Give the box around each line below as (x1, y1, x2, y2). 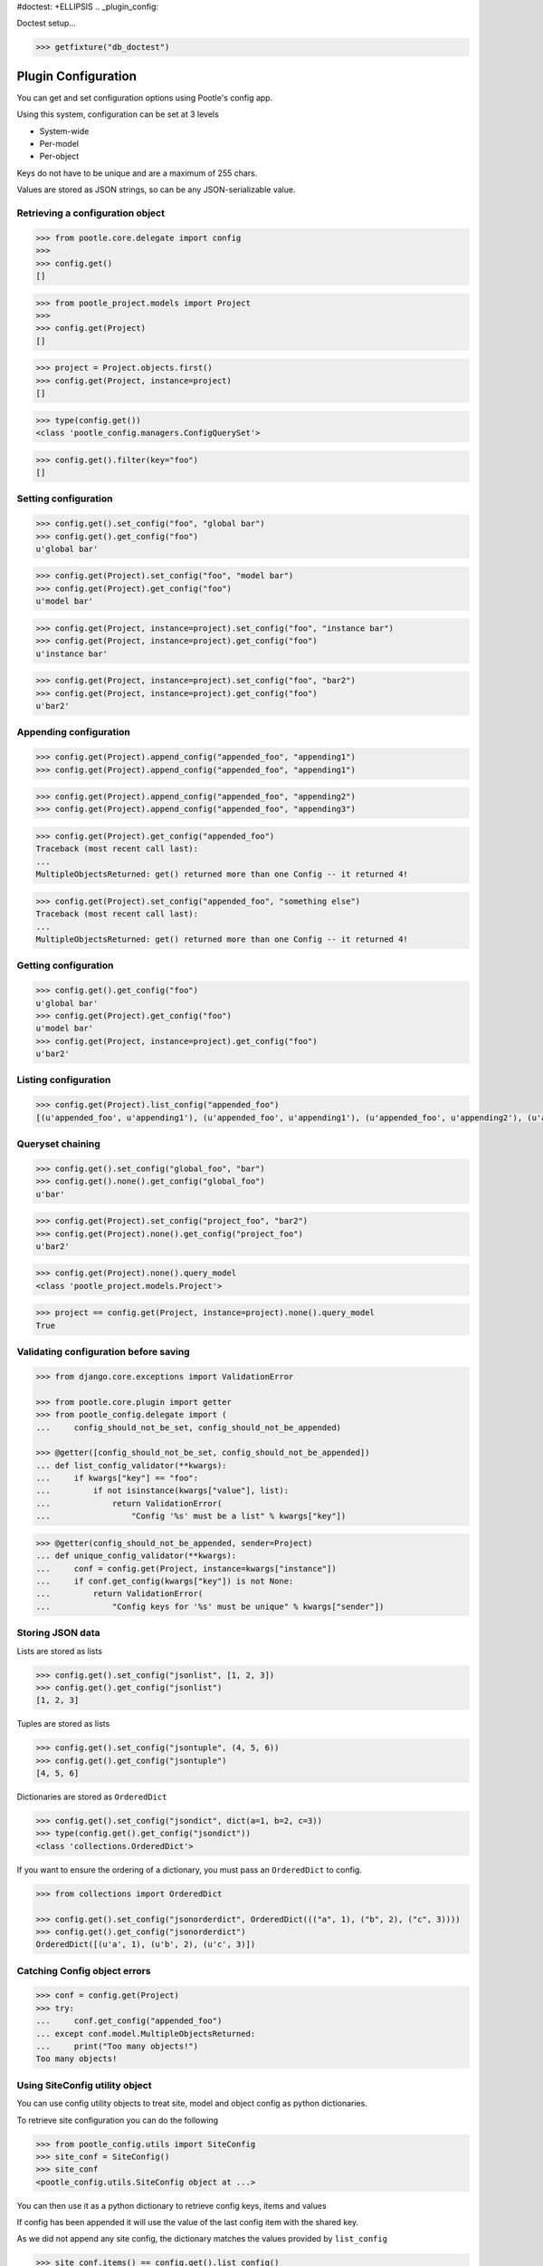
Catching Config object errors (16, 1964, 151, 1977)
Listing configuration (16, 1074, 111, 1087)
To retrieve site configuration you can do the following (16, 2115, 219, 2126)
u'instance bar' (35, 648, 109, 659)
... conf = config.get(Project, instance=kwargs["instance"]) (35, 1564, 337, 1574)
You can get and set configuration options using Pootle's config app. (16, 92, 273, 103)
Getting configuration (16, 959, 114, 972)
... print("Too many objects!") (35, 2041, 199, 2052)
